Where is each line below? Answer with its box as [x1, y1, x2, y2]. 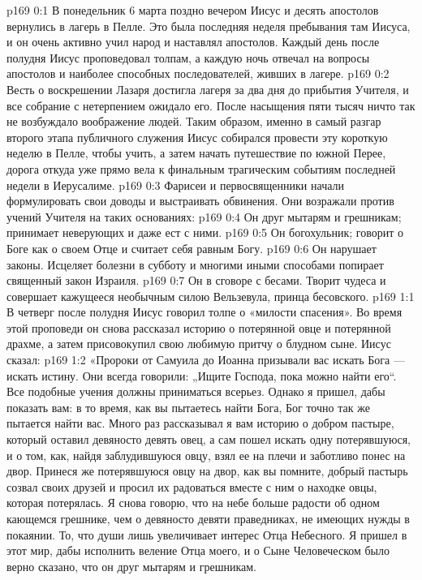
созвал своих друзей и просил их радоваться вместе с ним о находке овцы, [6, 478, 377, 495]
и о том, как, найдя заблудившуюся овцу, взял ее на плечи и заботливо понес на [6, 446, 406, 463]
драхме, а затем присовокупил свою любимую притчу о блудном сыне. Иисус [6, 335, 391, 352]
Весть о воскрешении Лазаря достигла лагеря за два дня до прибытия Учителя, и [6, 80, 409, 97]
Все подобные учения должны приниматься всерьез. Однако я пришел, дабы [6, 383, 385, 400]
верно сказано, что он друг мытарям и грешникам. [6, 557, 256, 574]
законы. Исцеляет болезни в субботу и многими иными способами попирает [6, 256, 384, 273]
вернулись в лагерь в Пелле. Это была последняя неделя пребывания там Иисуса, [6, 17, 411, 34]
